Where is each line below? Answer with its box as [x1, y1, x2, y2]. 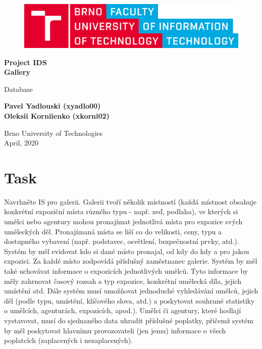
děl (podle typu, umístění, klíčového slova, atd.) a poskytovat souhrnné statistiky [4, 295, 255, 306]
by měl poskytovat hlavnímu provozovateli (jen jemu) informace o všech [4, 325, 226, 335]
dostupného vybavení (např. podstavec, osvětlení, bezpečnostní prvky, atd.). [4, 236, 239, 246]
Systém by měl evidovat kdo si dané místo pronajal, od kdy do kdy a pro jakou [4, 245, 249, 256]
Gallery [4, 67, 30, 77]
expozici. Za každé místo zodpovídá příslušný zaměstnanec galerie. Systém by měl [4, 256, 257, 266]
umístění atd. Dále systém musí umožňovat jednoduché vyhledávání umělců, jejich [4, 285, 258, 296]
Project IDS [4, 57, 47, 67]
